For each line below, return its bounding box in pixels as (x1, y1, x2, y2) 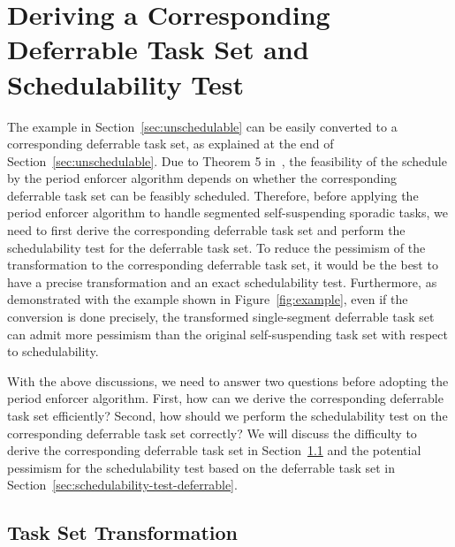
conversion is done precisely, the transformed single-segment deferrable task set (7, 308, 435, 326)
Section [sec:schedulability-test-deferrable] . (7, 475, 238, 494)
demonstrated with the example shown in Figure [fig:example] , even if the (7, 290, 408, 308)
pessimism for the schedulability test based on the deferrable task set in (7, 458, 395, 476)
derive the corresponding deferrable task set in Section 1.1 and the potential (7, 441, 421, 460)
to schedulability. (7, 342, 99, 361)
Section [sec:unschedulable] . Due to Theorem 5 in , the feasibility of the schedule (7, 151, 447, 170)
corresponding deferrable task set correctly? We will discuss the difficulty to (7, 423, 417, 442)
